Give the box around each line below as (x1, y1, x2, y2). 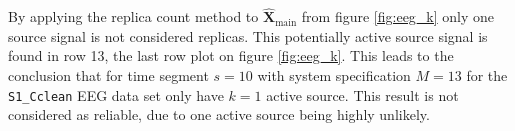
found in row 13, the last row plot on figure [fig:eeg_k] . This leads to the (8, 45, 454, 66)
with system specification (257, 65, 411, 85)
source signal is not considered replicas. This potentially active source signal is (8, 25, 488, 46)
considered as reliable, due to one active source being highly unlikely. (8, 104, 430, 125)
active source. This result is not (266, 84, 459, 105)
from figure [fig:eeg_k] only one (301, 6, 495, 27)
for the (466, 65, 508, 85)
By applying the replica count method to (8, 6, 259, 27)
